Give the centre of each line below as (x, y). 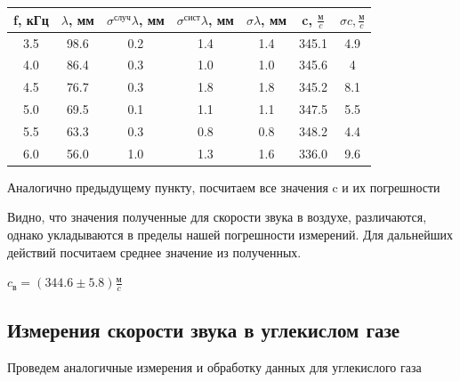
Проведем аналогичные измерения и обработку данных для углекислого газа (214, 367)
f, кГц (31, 19)
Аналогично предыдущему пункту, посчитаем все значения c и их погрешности (224, 187)
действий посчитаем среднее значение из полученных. (154, 252)
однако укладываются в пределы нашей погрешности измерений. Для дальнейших (230, 235)
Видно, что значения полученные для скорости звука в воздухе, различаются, (217, 217)
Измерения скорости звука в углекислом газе (204, 330)
